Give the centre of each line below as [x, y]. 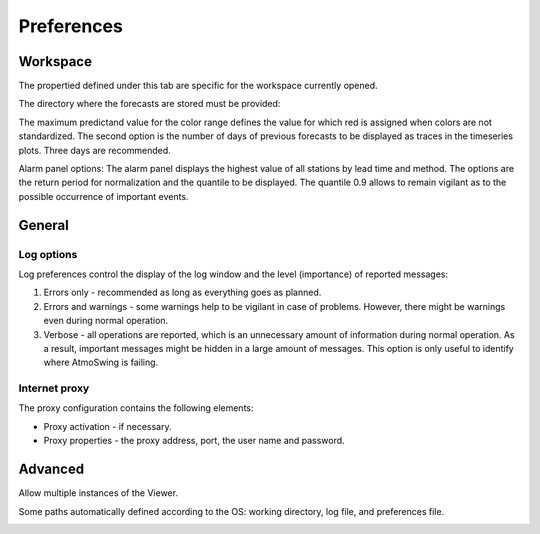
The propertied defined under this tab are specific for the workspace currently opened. [198, 86]
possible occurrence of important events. [103, 196]
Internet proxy [54, 388]
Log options [48, 254]
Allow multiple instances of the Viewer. [98, 493]
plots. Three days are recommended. [95, 150]
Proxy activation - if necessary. [107, 426]
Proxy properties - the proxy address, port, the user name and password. [194, 441]
